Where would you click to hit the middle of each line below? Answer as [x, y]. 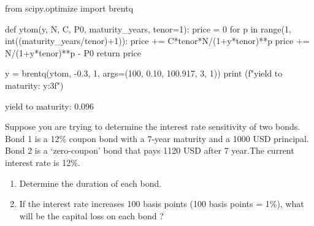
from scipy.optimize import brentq [69, 8]
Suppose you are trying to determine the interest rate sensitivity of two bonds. [153, 126]
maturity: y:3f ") [34, 85]
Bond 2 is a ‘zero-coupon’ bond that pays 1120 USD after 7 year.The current [150, 150]
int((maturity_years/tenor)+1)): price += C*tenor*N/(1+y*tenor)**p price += [157, 41]
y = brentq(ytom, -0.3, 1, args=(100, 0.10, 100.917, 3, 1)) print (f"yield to [144, 73]
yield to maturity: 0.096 [50, 106]
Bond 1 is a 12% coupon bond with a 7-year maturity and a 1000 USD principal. [157, 138]
